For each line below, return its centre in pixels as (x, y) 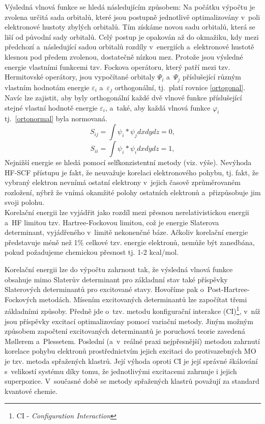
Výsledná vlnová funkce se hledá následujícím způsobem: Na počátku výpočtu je (130, 7)
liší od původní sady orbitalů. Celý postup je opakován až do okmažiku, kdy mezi (132, 36)
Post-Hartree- (228, 289)
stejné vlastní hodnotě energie (51, 107)
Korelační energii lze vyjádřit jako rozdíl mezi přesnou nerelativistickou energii (127, 212)
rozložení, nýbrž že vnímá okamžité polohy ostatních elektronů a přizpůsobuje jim (133, 192)
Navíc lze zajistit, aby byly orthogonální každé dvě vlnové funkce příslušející (123, 98)
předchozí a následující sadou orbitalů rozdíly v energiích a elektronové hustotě (129, 47)
